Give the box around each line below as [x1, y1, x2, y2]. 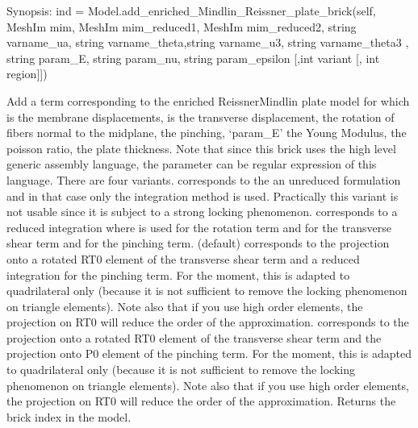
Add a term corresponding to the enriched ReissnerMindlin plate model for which [6, 92, 410, 109]
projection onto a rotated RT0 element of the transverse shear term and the [6, 329, 382, 346]
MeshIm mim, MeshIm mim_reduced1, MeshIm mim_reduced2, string [6, 18, 357, 35]
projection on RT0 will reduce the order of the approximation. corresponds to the [6, 314, 409, 330]
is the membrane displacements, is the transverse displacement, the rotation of [6, 108, 395, 125]
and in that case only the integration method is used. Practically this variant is [6, 187, 399, 204]
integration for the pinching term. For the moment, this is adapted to [6, 266, 350, 283]
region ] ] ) [6, 65, 48, 82]
